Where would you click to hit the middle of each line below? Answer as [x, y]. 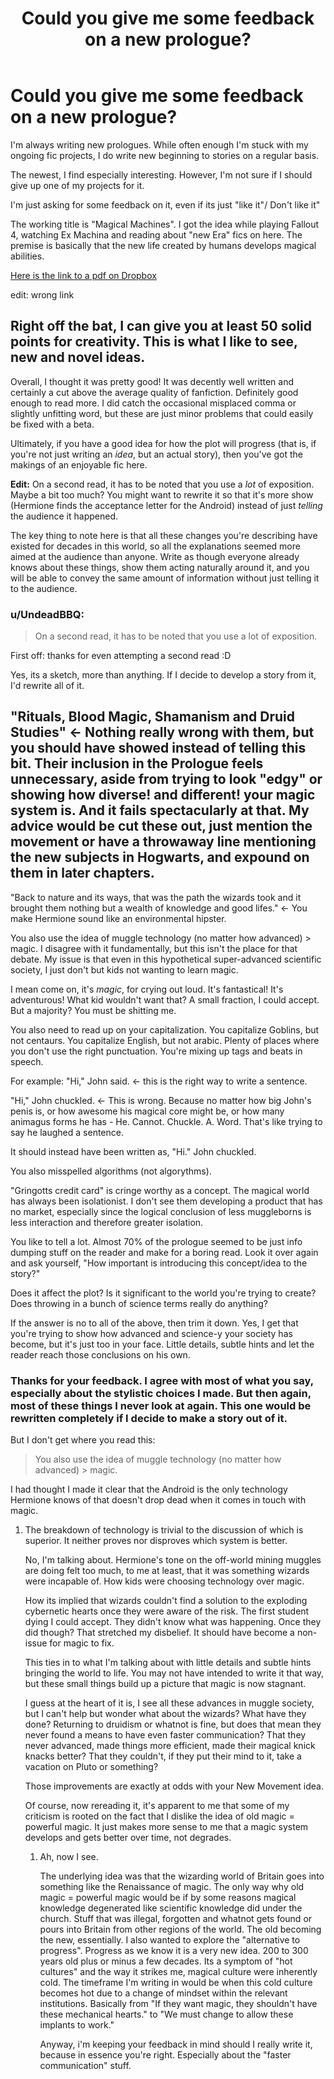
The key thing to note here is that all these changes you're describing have [164, 535]
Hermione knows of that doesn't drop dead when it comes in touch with [158, 1500]
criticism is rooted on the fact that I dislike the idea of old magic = [159, 1816]
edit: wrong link [42, 294]
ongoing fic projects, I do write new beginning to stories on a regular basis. [165, 155]
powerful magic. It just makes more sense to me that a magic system [166, 1827]
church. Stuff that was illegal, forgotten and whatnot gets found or [176, 1919]
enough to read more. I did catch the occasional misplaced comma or [153, 403]
